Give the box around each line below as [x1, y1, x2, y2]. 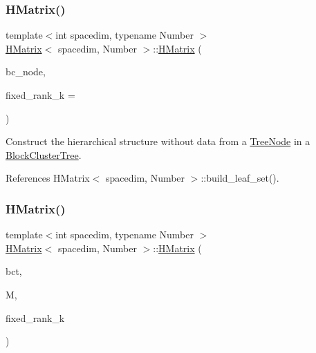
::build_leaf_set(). [201, 171, 279, 185]
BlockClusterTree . [6, 147, 82, 162]
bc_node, [6, 64, 46, 79]
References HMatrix [6, 171, 90, 185]
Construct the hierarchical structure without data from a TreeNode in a [6, 134, 310, 149]
